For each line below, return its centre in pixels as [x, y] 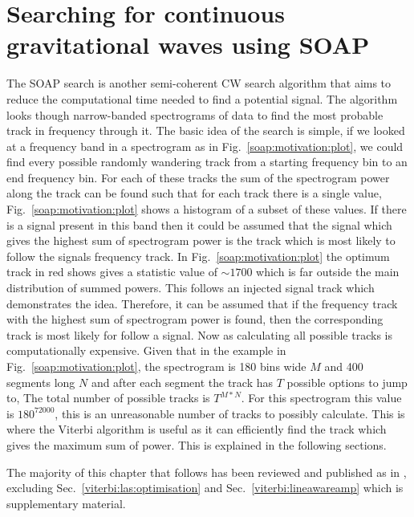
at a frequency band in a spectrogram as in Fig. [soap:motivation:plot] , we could [205, 146]
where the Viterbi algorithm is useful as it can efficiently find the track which [197, 429]
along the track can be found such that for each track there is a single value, [194, 193]
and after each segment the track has [182, 382]
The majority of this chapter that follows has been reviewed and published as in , [207, 472]
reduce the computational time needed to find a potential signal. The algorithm [202, 98]
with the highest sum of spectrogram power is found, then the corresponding [195, 319]
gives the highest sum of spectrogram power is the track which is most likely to [201, 240]
